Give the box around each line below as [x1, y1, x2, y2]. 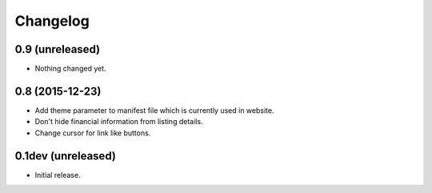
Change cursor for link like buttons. [34, 128, 151, 138]
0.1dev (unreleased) [14, 149, 116, 163]
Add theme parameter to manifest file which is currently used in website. [34, 105, 274, 115]
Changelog [14, 12, 90, 30]
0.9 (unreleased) [14, 42, 100, 56]
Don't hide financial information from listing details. [34, 117, 203, 127]
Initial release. [34, 170, 81, 179]
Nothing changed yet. [34, 64, 107, 74]
